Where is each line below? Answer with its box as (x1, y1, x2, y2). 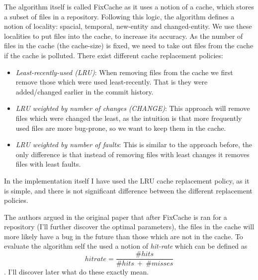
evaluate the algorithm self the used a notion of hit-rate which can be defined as (4, 241, 248, 251)
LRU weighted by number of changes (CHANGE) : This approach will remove (15, 103, 250, 113)
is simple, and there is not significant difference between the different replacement (4, 185, 253, 195)
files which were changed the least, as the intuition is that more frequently (15, 112, 242, 123)
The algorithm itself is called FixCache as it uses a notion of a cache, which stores (4, 1, 254, 11)
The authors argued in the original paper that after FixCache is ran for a (4, 211, 227, 222)
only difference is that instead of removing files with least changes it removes (15, 149, 250, 159)
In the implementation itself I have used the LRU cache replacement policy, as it (4, 175, 250, 186)
